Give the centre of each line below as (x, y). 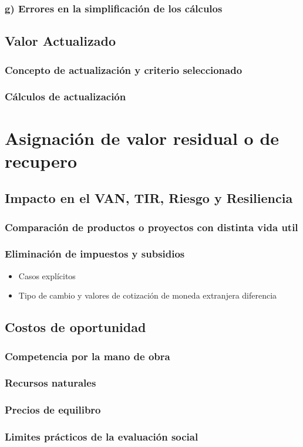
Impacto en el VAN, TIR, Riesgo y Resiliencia (149, 198)
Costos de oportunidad (75, 327)
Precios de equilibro (53, 410)
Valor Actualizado (60, 41)
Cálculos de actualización (65, 96)
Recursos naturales (51, 383)
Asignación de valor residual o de (142, 138)
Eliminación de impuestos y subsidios (95, 254)
